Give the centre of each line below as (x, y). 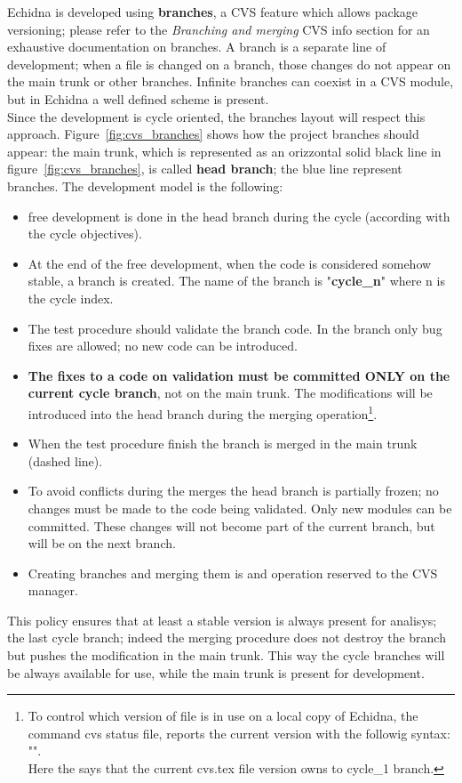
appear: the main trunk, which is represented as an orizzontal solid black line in (224, 151)
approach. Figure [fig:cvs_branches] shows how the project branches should (213, 134)
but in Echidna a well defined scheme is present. (138, 98)
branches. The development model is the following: (145, 186)
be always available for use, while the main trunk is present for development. (216, 672)
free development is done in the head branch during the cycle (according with (239, 216)
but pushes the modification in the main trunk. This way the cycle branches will (226, 655)
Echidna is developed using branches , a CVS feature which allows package (212, 12)
